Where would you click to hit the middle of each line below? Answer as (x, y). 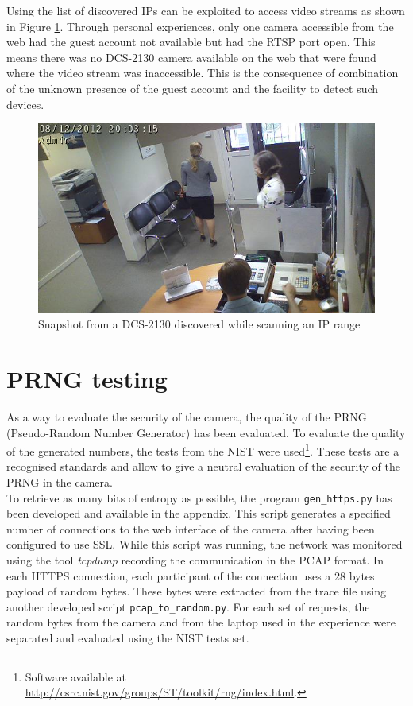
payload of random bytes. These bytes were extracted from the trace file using (197, 591)
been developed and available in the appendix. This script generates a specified (199, 513)
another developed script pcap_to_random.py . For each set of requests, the (188, 606)
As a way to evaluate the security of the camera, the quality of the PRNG (187, 416)
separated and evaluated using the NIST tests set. (128, 638)
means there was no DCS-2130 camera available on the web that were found (191, 57)
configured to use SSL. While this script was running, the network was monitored (205, 544)
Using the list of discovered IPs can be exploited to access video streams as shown (206, 10)
